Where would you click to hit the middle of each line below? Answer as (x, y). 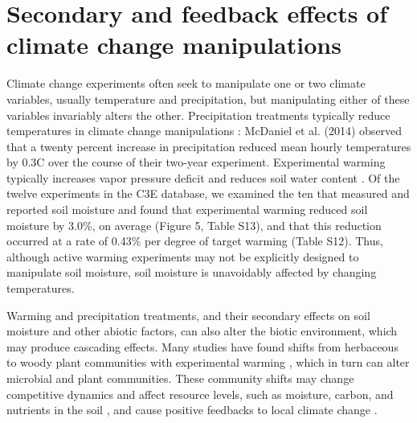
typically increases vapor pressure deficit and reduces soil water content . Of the (203, 177)
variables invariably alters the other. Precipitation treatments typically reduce (198, 115)
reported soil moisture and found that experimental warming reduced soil (187, 209)
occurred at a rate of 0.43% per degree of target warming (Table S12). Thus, (195, 241)
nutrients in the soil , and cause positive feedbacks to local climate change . (192, 410)
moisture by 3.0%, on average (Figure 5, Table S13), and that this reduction (194, 225)
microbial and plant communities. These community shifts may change (180, 378)
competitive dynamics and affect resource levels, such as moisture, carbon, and (200, 394)
